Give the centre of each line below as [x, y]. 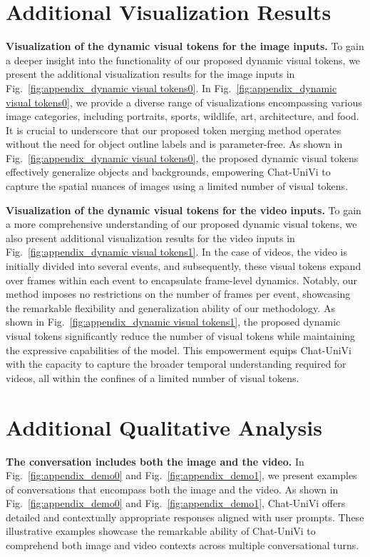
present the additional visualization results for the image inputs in [150, 74]
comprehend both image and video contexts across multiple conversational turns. [183, 545]
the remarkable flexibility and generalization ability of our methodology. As [170, 307]
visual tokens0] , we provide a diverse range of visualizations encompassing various [184, 102]
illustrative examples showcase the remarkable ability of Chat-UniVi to [161, 531]
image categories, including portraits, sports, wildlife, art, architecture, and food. [183, 116]
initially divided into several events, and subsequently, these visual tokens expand [184, 266]
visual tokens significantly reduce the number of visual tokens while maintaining [181, 336]
